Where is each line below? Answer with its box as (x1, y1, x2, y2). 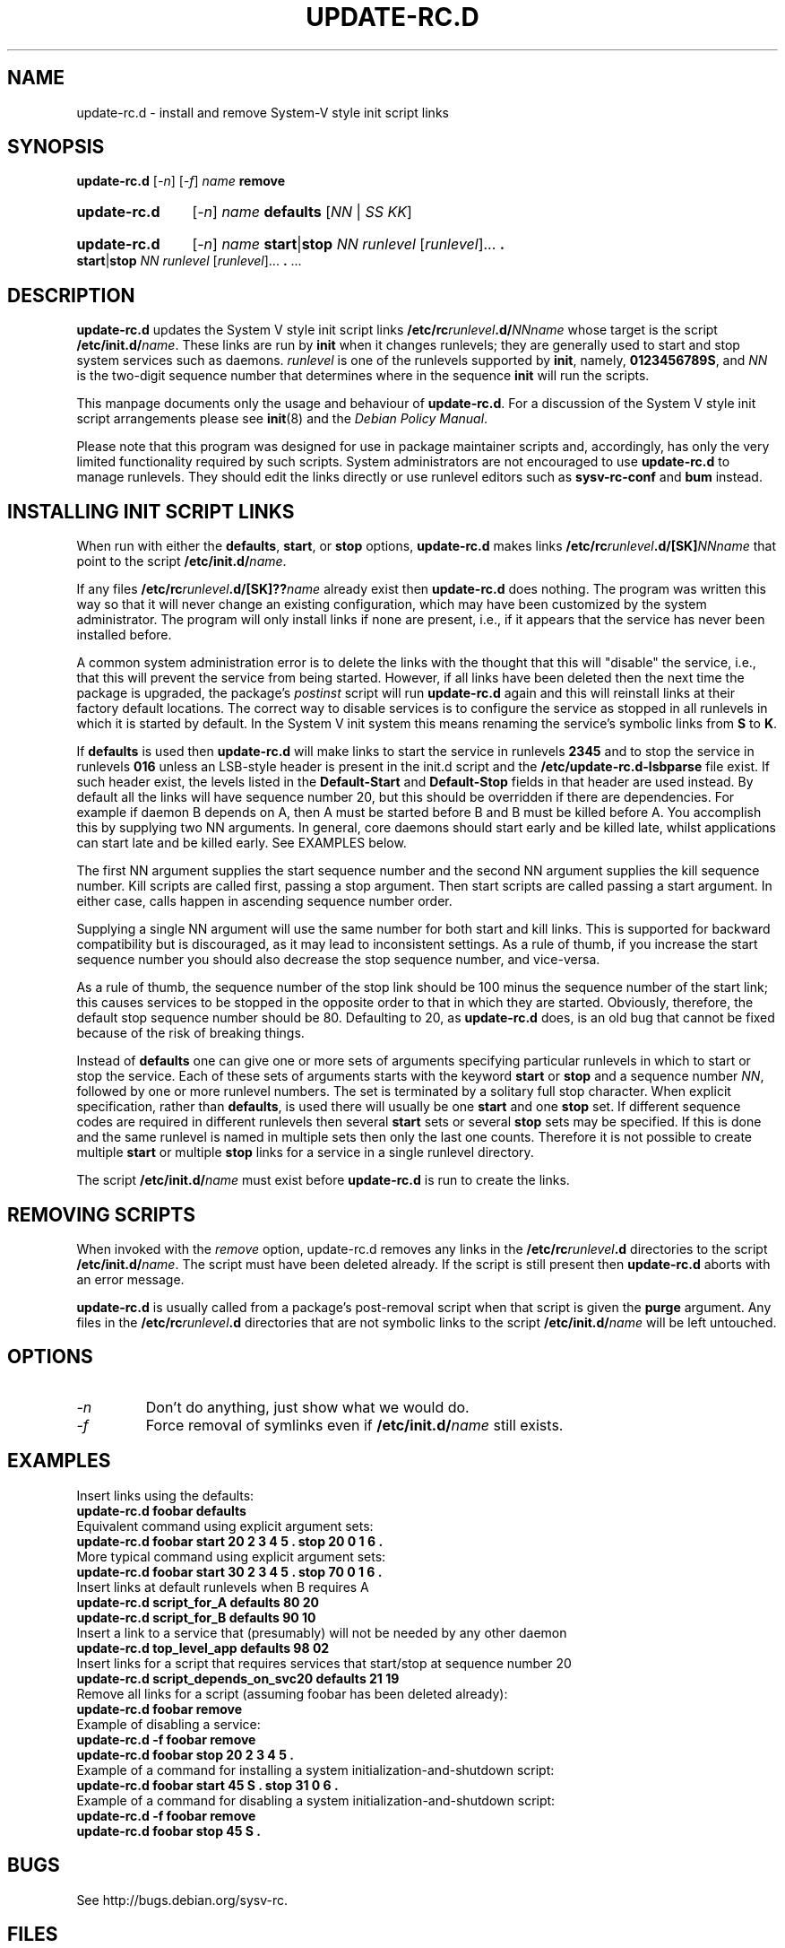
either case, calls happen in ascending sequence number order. (76, 893, 453, 909)
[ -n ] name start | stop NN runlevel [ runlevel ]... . (192, 235, 505, 254)
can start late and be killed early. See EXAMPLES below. (76, 835, 407, 851)
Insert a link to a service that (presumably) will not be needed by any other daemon (76, 1624, 567, 1640)
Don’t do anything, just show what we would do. (145, 1397, 470, 1416)
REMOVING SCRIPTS (7, 1203, 195, 1226)
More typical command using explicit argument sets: (76, 1548, 386, 1564)
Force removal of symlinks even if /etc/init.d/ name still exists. (145, 1415, 564, 1434)
